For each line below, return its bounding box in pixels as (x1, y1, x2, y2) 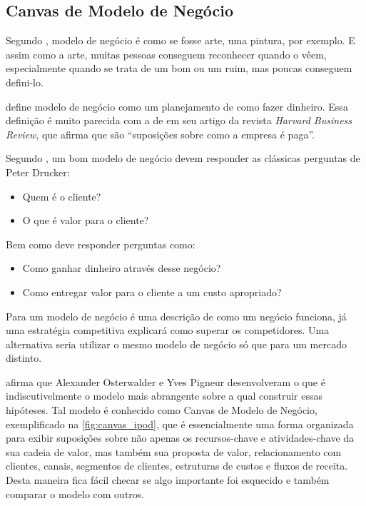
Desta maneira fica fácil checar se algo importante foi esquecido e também (6, 472, 330, 487)
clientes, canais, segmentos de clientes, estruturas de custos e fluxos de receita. (6, 458, 348, 473)
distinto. (6, 350, 42, 365)
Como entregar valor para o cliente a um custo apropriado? (22, 284, 282, 299)
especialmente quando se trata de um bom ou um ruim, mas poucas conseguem (6, 61, 352, 76)
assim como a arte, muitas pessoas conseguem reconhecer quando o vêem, (6, 46, 327, 61)
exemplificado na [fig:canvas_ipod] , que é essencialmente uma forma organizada (6, 416, 354, 431)
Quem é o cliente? (22, 188, 101, 203)
